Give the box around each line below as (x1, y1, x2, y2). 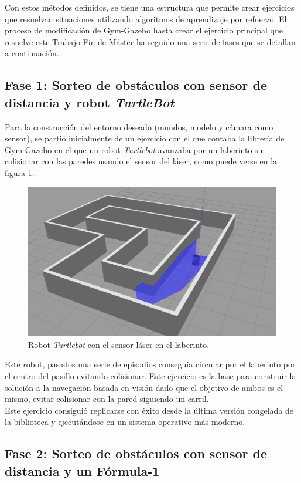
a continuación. (5, 47, 59, 59)
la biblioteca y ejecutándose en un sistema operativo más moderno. (5, 416, 245, 428)
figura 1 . (5, 166, 35, 178)
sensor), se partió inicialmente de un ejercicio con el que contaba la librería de (5, 132, 285, 144)
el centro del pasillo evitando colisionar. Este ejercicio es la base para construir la (5, 369, 296, 381)
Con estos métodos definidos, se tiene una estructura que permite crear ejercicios (5, 1, 295, 13)
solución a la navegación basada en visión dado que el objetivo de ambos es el (5, 381, 283, 393)
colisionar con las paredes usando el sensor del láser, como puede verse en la (5, 155, 278, 167)
